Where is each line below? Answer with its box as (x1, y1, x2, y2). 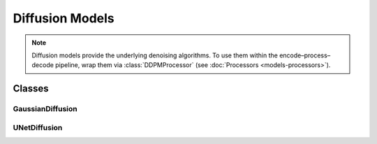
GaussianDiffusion (13, 104, 77, 114)
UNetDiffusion (13, 122, 63, 132)
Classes (13, 82, 49, 94)
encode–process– (279, 51, 331, 59)
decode (31, 61, 54, 69)
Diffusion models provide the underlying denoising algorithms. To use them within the (31, 51, 279, 59)
